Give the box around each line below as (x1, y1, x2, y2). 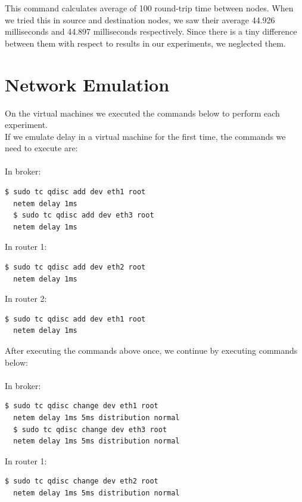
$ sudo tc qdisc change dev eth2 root (5, 477, 158, 486)
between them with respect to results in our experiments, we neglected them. (5, 36, 286, 49)
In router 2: (5, 292, 47, 305)
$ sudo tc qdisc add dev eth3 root (13, 211, 154, 220)
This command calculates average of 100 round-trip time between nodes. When (5, 2, 294, 14)
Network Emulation (5, 72, 170, 96)
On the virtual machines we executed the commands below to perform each (5, 106, 280, 119)
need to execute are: (5, 142, 78, 154)
